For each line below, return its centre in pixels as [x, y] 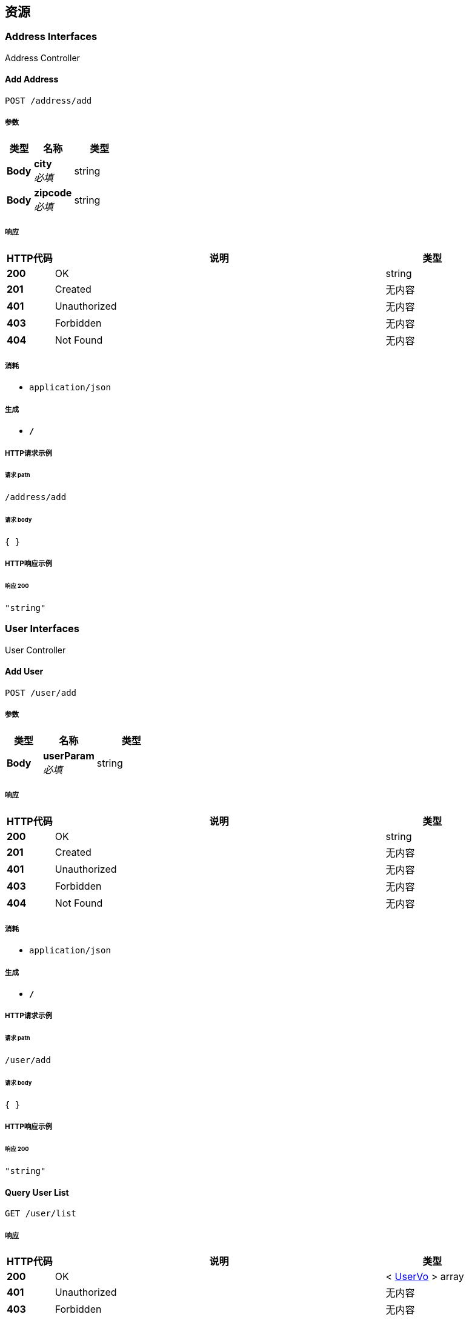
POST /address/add [48, 101]
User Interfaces [42, 629]
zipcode [53, 192]
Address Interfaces [51, 37]
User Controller [35, 650]
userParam [68, 755]
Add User [24, 672]
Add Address [32, 79]
